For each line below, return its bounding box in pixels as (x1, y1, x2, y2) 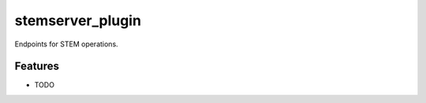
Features (14, 60, 59, 73)
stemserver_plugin (14, 12, 142, 29)
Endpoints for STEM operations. (14, 39, 118, 49)
